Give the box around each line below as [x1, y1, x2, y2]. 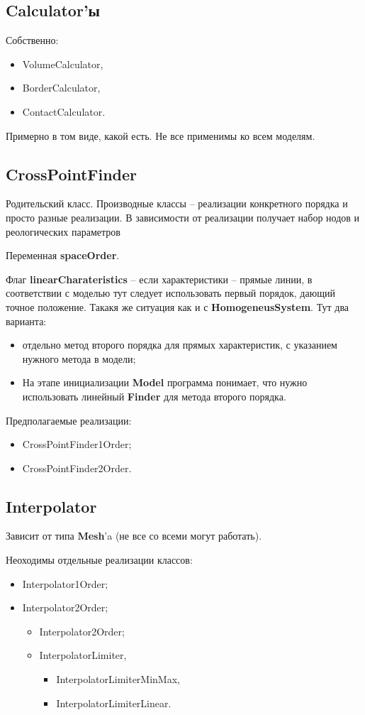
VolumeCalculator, [22, 56, 103, 71]
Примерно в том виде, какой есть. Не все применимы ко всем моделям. [6, 128, 315, 143]
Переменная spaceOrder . [6, 248, 120, 263]
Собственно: [6, 33, 59, 48]
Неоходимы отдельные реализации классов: [6, 552, 193, 567]
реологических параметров [6, 224, 120, 239]
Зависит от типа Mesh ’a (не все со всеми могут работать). [6, 528, 262, 543]
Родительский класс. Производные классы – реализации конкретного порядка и [6, 196, 348, 211]
